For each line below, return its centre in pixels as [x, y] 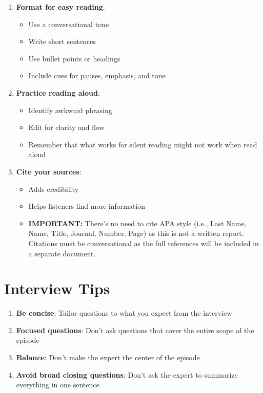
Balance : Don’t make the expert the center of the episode [108, 357]
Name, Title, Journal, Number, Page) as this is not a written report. [136, 233]
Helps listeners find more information [87, 206]
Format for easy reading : [60, 7]
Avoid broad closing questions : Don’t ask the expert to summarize [127, 374]
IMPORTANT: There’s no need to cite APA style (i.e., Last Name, [137, 223]
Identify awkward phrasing [70, 110]
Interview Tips [57, 288]
